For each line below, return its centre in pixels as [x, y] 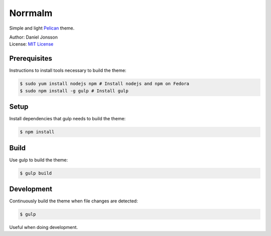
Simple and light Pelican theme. [42, 28]
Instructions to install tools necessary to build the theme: [68, 71]
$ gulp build [36, 173]
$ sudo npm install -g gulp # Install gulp [74, 91]
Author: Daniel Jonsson [33, 37]
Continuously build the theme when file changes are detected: [74, 201]
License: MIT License [31, 44]
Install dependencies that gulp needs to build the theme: [67, 119]
